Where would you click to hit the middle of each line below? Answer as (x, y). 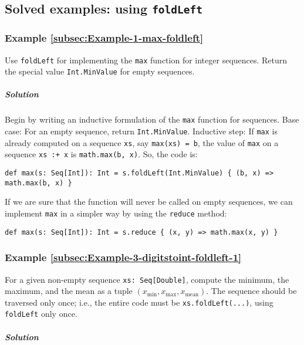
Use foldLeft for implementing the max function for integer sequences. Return (146, 60)
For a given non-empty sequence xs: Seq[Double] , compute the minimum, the (147, 279)
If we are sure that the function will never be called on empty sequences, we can (149, 202)
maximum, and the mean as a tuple (69, 291)
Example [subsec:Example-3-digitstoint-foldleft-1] (123, 257)
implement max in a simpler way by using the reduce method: (116, 213)
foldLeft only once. (41, 314)
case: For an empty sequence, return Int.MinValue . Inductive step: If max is (141, 131)
